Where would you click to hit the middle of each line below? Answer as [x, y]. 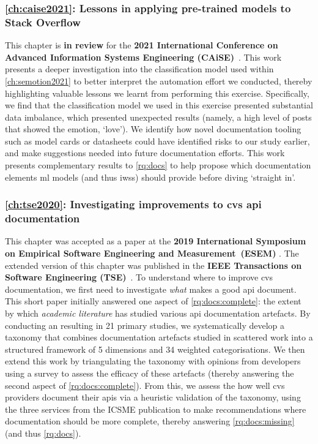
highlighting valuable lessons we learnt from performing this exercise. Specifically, [157, 93]
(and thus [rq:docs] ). [43, 433]
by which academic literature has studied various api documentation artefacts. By [158, 313]
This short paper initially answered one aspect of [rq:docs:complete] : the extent [153, 301]
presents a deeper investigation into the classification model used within [139, 69]
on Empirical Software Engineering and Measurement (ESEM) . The [152, 253]
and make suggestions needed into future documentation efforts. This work [145, 153]
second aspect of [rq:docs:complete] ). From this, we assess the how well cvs [145, 385]
